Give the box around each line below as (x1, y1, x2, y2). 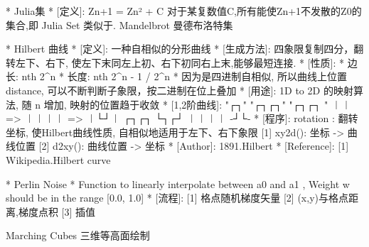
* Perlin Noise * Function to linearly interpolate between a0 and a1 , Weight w (6, 176, 350, 191)
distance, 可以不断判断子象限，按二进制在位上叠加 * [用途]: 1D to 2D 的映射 (6, 82, 353, 97)
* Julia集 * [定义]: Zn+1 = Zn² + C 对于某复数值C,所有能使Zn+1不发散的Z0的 (6, 4, 362, 18)
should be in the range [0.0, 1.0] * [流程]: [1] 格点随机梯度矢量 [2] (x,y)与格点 (6, 190, 348, 205)
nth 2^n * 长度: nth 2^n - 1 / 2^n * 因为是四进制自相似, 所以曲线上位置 (21, 69, 347, 84)
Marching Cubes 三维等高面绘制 (6, 228, 150, 243)
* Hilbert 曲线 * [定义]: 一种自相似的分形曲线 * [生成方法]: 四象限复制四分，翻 (6, 41, 364, 56)
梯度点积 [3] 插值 (18, 204, 95, 219)
